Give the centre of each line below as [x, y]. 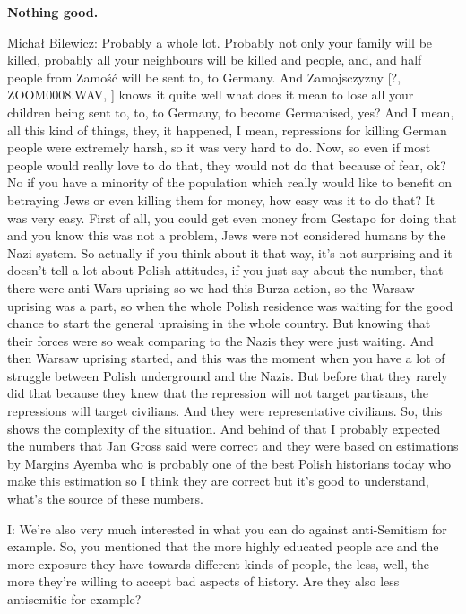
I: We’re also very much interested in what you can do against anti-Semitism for [227, 528]
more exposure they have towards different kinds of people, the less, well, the [219, 563]
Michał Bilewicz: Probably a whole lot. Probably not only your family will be [220, 42]
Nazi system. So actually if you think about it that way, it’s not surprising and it [230, 252]
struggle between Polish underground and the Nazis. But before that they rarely [228, 375]
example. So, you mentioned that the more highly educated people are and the [223, 546]
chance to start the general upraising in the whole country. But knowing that [219, 323]
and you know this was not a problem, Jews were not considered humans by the [227, 235]
